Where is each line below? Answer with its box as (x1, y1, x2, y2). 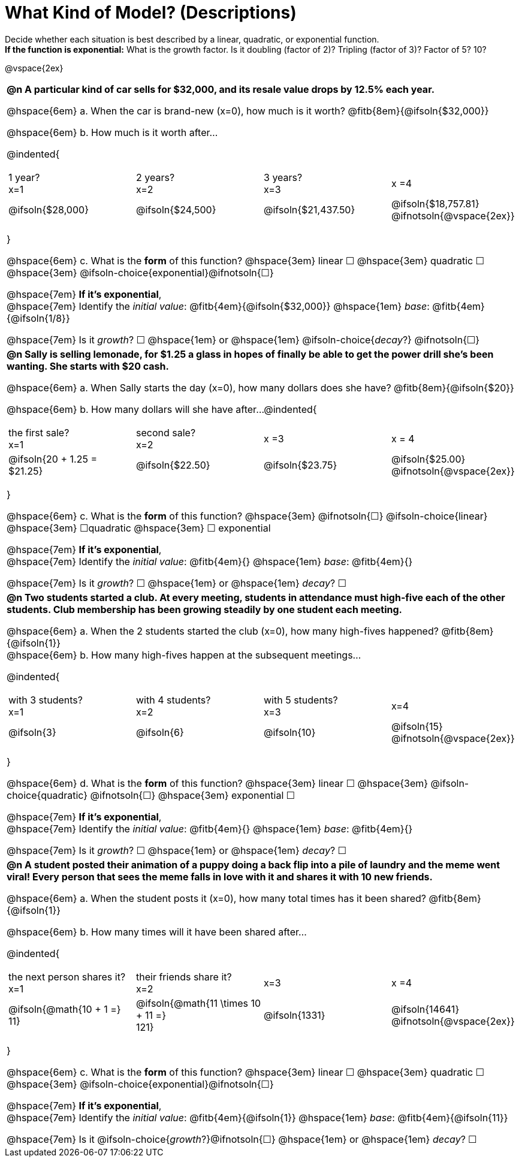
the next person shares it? (8, 970, 126, 983)
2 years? (136, 171, 175, 183)
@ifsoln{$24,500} (136, 203, 216, 216)
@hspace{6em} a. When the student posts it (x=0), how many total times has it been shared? (7, 892, 427, 904)
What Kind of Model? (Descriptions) (5, 2, 297, 23)
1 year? (8, 171, 40, 183)
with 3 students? (8, 693, 83, 706)
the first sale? (8, 426, 70, 439)
